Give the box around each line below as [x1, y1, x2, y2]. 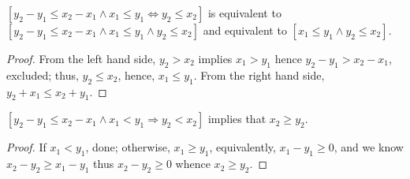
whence [175, 155, 211, 172]
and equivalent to [203, 22, 287, 38]
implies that [207, 110, 266, 127]
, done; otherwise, [85, 139, 170, 155]
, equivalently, [209, 139, 276, 155]
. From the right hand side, [193, 66, 325, 83]
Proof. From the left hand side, [6, 50, 156, 66]
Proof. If [6, 139, 47, 155]
